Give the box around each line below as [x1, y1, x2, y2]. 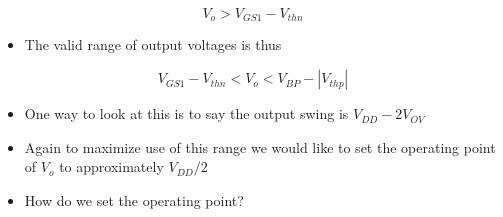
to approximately [59, 156, 164, 177]
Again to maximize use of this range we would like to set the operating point [24, 136, 496, 157]
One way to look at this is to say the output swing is [24, 103, 349, 124]
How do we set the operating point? [24, 189, 244, 210]
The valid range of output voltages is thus [24, 34, 282, 55]
